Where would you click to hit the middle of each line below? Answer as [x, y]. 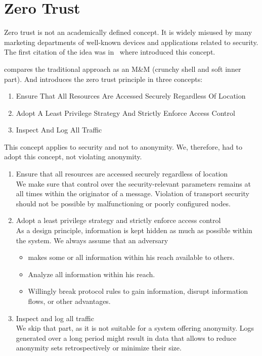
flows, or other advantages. [69, 301]
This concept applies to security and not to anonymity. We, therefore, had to [123, 146]
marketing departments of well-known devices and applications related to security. [131, 42]
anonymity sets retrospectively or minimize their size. [99, 348]
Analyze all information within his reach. [92, 274]
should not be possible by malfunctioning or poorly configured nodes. [123, 203]
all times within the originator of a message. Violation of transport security [133, 193]
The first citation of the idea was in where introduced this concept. [110, 52]
